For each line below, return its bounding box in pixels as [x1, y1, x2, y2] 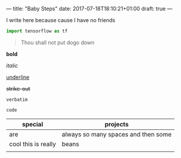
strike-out [6, 85, 30, 92]
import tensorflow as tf [6, 28, 68, 34]
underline [6, 73, 30, 80]
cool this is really [9, 140, 57, 148]
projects [104, 120, 129, 128]
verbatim [6, 97, 28, 103]
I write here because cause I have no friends [6, 17, 116, 23]
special [21, 120, 43, 128]
